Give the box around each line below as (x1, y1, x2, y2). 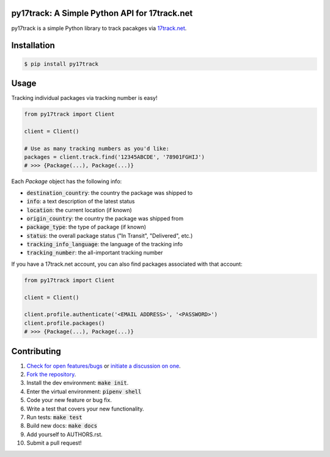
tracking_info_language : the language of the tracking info (26, 241, 183, 248)
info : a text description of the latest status (26, 198, 135, 205)
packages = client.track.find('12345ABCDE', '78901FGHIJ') (24, 153, 205, 161)
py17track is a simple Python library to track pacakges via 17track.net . (11, 25, 187, 32)
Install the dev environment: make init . (26, 379, 129, 387)
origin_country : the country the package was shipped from (26, 214, 183, 222)
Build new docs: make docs (26, 422, 98, 429)
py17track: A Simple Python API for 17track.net (11, 8, 193, 18)
